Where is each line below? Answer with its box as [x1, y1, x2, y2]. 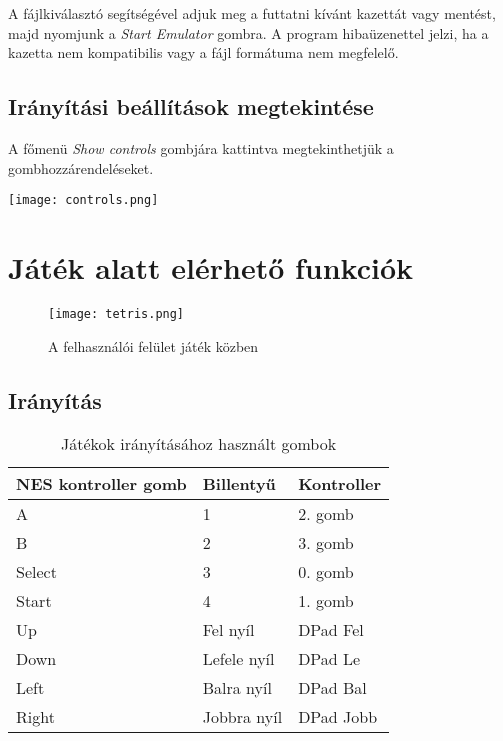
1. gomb [298, 589, 354, 613]
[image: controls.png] [8, 193, 159, 208]
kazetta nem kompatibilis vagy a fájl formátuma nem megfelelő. [8, 42, 399, 63]
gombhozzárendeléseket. [8, 157, 154, 178]
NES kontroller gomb [16, 472, 187, 496]
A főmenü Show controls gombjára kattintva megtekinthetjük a [8, 137, 394, 158]
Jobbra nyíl [202, 705, 283, 729]
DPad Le [298, 647, 361, 671]
